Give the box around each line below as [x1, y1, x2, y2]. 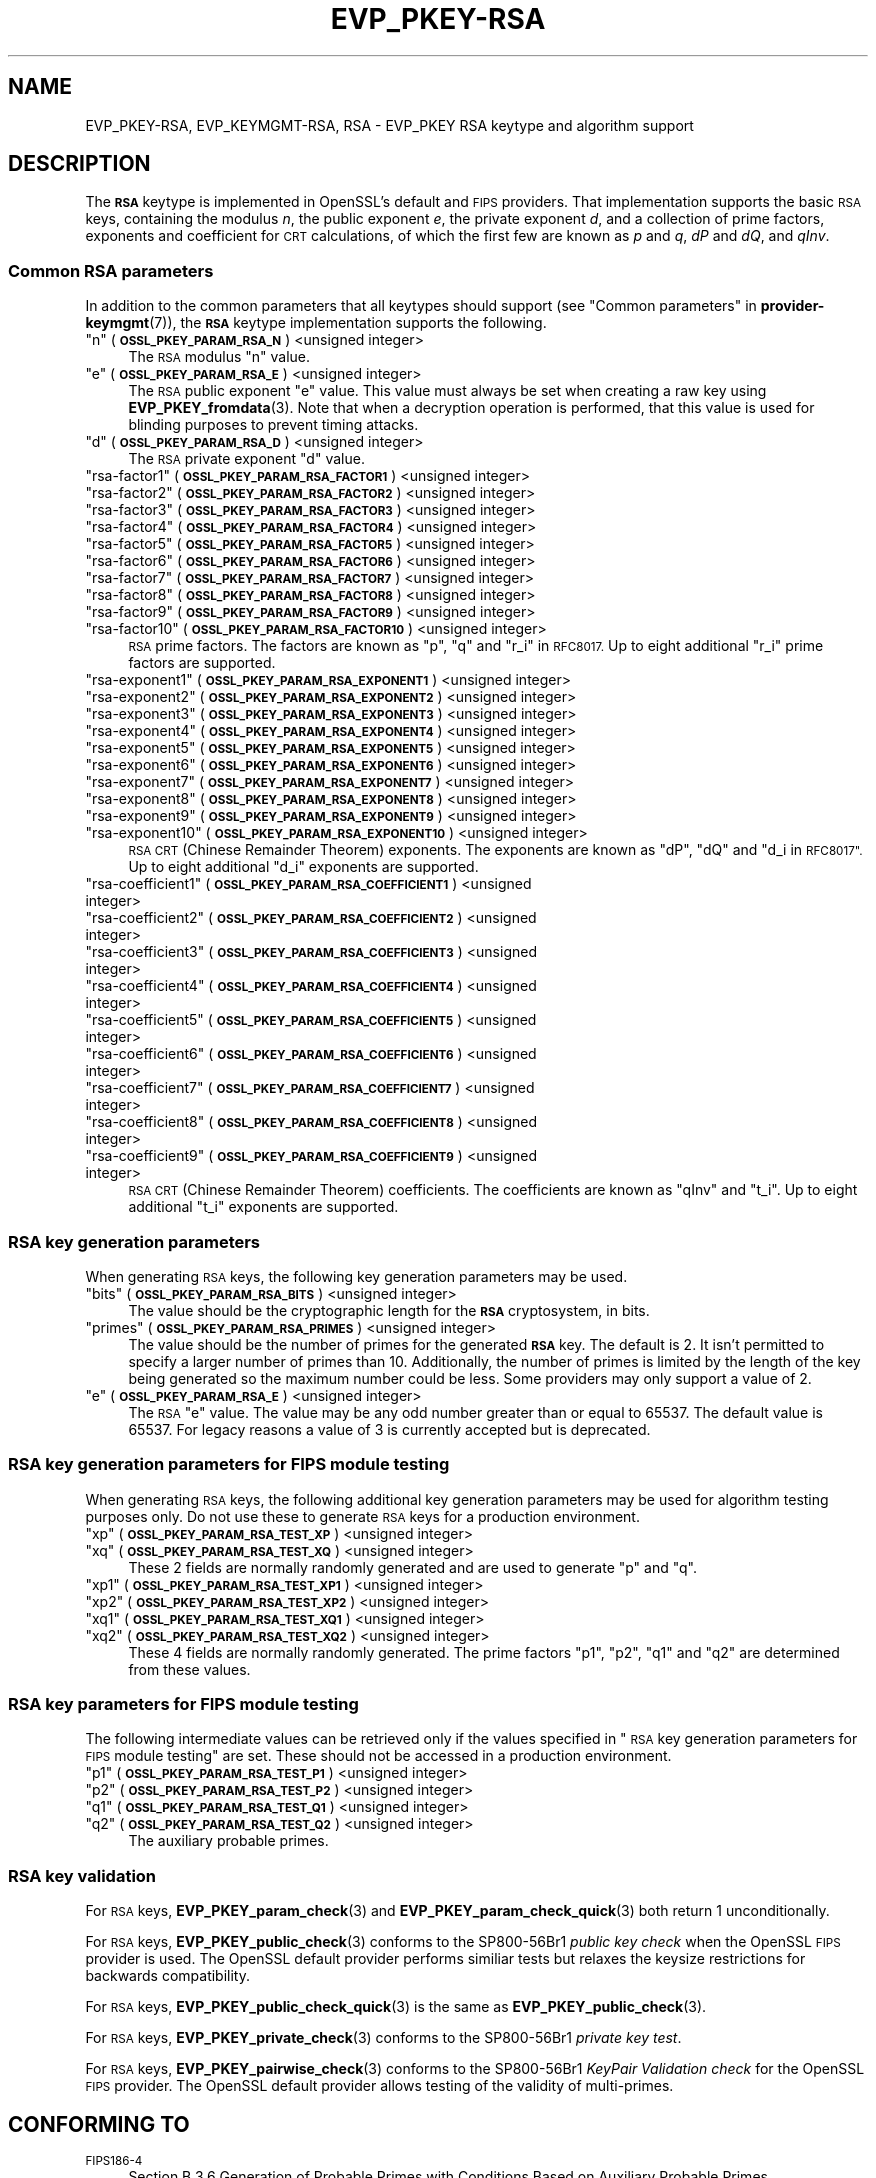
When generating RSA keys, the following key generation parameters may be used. [85, 1267, 628, 1285]
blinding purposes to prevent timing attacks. [128, 416, 419, 434]
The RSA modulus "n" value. [128, 348, 311, 366]
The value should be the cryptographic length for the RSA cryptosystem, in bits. [128, 1301, 650, 1319]
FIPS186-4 [85, 2154, 143, 2169]
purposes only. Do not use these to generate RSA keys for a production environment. [85, 1507, 640, 1525]
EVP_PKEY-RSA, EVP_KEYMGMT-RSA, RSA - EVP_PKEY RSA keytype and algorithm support [85, 116, 694, 134]
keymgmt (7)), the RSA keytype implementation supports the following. [85, 314, 547, 332]
